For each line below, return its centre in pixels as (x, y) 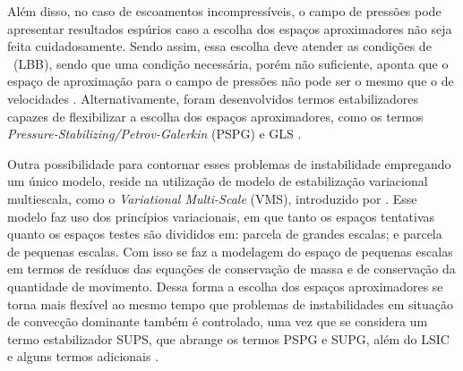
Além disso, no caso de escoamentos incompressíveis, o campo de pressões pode (224, 11)
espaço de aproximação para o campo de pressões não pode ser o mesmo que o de (231, 81)
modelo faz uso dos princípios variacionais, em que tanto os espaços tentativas (221, 216)
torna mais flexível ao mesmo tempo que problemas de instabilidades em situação (230, 304)
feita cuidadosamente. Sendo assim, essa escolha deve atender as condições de (219, 46)
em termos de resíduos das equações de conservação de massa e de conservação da (231, 269)
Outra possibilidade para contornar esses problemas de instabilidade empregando (229, 163)
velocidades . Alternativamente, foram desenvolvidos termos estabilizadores (213, 98)
